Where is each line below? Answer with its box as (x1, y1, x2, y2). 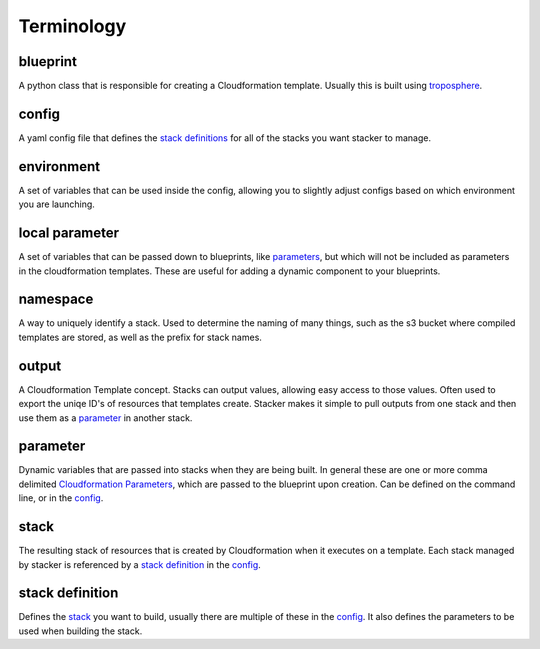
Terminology (18, 15, 127, 37)
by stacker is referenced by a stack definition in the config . (18, 558, 262, 570)
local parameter (18, 225, 120, 242)
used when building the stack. (18, 625, 143, 637)
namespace (18, 291, 94, 308)
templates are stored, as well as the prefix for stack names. (18, 331, 262, 343)
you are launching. (18, 198, 95, 210)
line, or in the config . (18, 492, 104, 504)
